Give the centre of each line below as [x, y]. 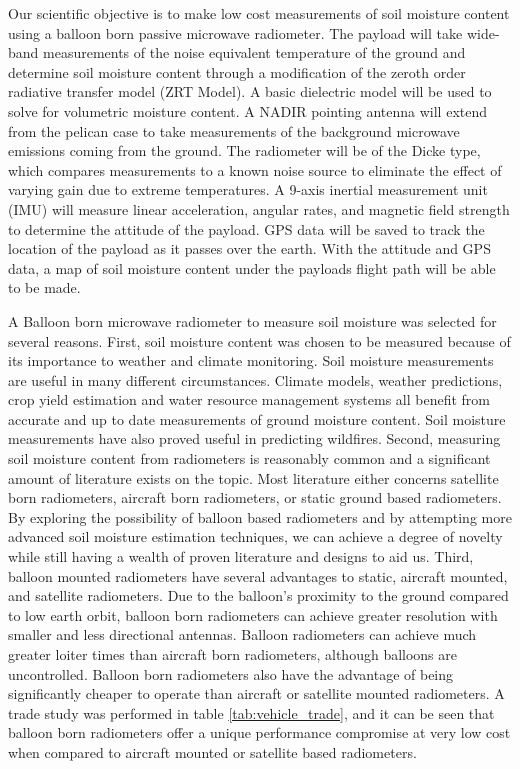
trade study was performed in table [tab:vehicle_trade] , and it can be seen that [251, 712]
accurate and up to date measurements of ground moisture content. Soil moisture [257, 418]
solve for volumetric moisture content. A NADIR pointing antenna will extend [248, 110]
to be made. [44, 287]
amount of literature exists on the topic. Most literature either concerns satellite [253, 477]
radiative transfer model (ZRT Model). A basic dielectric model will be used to [250, 91]
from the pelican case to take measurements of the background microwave [234, 130]
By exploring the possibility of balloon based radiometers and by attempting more [260, 516]
